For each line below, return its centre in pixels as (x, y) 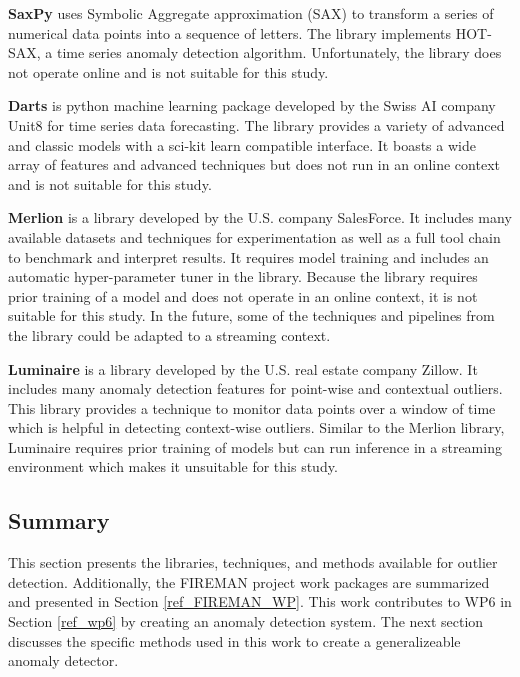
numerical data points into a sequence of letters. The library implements (230, 32)
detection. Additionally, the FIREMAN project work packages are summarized (249, 581)
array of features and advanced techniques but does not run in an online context (254, 164)
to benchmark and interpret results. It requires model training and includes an (248, 256)
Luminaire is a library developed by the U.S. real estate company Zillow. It (243, 368)
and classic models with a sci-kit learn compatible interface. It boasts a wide (242, 144)
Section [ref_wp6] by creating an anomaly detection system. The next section (246, 621)
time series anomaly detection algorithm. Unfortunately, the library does (279, 52)
